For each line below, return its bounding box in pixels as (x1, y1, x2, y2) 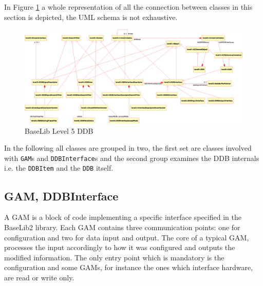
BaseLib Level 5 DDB (25, 125, 93, 136)
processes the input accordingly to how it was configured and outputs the (4, 242, 235, 253)
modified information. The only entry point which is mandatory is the (4, 252, 224, 262)
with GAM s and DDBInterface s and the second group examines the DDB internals (4, 152, 259, 163)
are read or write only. (4, 272, 74, 282)
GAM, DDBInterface (4, 188, 119, 203)
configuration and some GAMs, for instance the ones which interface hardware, (4, 262, 253, 273)
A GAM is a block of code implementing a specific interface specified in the (4, 212, 241, 222)
